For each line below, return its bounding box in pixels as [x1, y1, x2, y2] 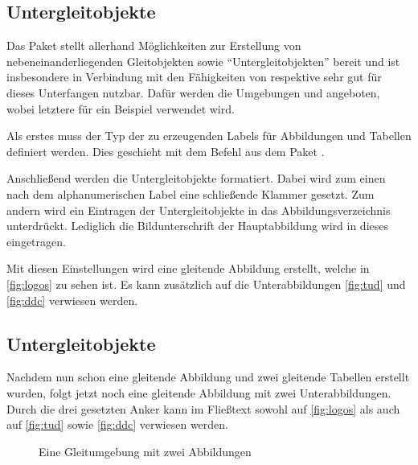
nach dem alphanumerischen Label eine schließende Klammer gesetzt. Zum [6, 185, 375, 202]
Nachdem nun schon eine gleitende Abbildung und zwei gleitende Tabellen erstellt [6, 368, 410, 385]
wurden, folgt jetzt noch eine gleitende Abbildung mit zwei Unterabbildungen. [6, 384, 391, 401]
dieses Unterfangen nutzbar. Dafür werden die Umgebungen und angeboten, [6, 84, 380, 101]
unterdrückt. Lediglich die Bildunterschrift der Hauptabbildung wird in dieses [6, 217, 388, 234]
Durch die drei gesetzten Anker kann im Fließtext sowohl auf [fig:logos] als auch [6, 400, 400, 417]
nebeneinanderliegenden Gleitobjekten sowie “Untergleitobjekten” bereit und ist [6, 52, 400, 69]
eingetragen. [6, 232, 66, 249]
